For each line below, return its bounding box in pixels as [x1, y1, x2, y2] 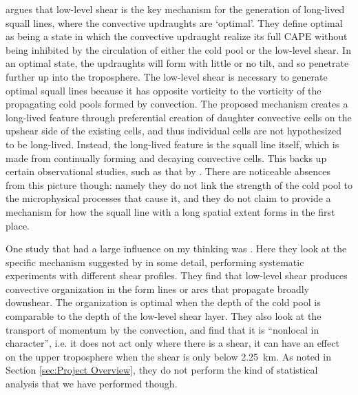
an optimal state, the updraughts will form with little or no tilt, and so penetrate [6, 56, 349, 70]
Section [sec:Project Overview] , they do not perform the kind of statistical [6, 363, 318, 377]
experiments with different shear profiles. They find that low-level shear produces [6, 268, 348, 283]
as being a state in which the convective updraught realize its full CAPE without [6, 29, 348, 43]
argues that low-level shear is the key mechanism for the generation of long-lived [6, 2, 345, 16]
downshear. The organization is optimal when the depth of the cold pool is [6, 295, 321, 310]
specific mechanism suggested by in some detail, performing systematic [6, 254, 304, 269]
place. [6, 218, 30, 232]
